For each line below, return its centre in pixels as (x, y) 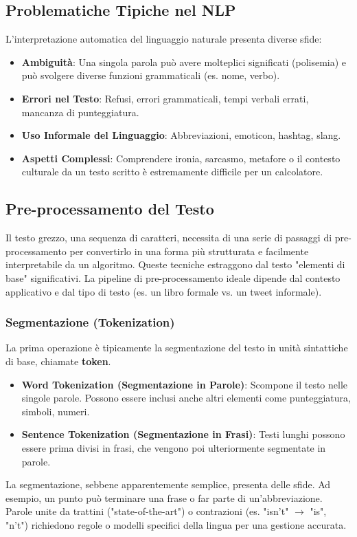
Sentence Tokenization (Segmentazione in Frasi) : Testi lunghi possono (183, 434)
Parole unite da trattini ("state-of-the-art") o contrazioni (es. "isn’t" (147, 511)
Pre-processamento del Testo (110, 209)
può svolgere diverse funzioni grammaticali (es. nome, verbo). (151, 75)
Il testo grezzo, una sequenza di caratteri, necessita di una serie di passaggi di (169, 238)
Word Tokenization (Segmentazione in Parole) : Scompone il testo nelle (185, 384)
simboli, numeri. (56, 411)
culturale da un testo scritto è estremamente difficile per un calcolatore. (172, 172)
